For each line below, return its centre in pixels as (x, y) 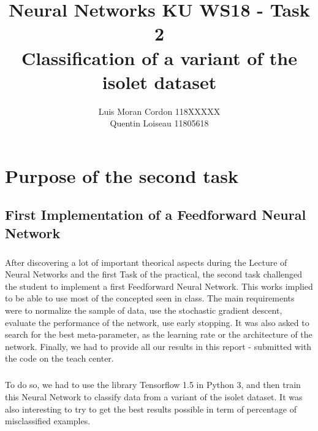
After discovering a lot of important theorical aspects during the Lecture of (146, 262)
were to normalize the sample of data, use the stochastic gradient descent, (144, 310)
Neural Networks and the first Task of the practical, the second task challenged (154, 274)
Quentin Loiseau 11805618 (159, 123)
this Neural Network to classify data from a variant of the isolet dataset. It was (154, 396)
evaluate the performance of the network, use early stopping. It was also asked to (157, 322)
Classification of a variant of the (159, 57)
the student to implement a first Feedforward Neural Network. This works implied (159, 286)
